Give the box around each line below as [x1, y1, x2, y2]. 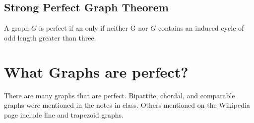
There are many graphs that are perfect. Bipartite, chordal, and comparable [4, 90, 235, 100]
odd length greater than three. [4, 32, 96, 42]
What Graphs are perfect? [4, 61, 189, 82]
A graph [4, 23, 29, 33]
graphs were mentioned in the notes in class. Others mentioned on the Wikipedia [4, 100, 250, 110]
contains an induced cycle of [158, 23, 244, 33]
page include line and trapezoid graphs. [4, 109, 124, 120]
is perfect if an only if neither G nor [39, 23, 148, 33]
